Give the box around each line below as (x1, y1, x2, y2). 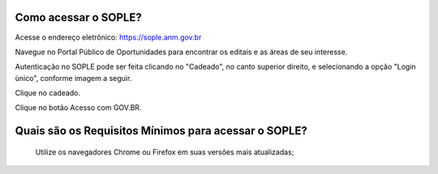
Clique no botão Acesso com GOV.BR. (15, 103, 142, 112)
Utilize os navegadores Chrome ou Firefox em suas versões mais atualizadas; (35, 146, 294, 157)
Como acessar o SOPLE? (15, 11, 142, 24)
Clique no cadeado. (15, 88, 81, 98)
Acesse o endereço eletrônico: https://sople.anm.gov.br (15, 32, 202, 42)
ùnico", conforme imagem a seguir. (15, 73, 132, 83)
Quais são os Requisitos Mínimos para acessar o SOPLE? (15, 124, 307, 138)
